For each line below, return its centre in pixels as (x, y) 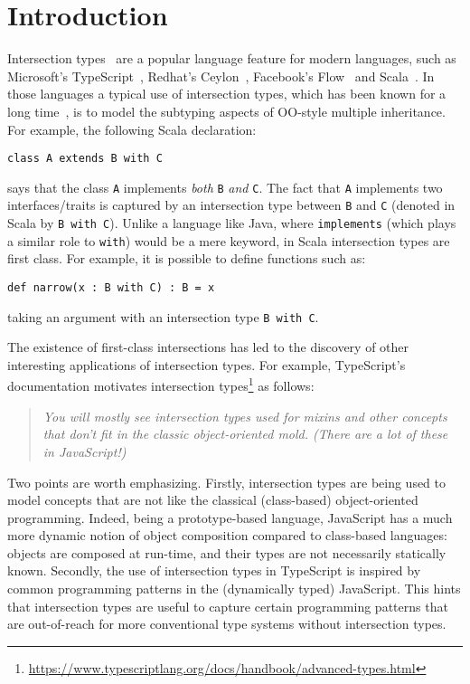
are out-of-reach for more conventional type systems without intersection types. (227, 624)
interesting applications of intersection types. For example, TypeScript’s (207, 364)
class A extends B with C (85, 159)
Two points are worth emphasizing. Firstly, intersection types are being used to (227, 482)
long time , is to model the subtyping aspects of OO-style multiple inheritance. (226, 111)
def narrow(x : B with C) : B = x (111, 287)
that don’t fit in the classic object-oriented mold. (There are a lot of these (245, 434)
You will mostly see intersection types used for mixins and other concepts (245, 416)
